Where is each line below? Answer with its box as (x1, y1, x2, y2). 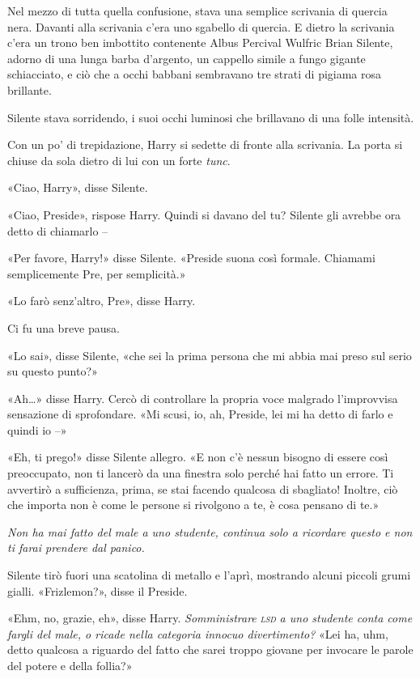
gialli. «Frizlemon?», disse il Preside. (7, 582, 188, 599)
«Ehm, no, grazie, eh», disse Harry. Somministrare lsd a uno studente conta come (7, 609, 413, 626)
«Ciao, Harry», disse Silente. (7, 179, 148, 196)
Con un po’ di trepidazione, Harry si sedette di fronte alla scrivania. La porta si (7, 136, 403, 153)
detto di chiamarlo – (7, 222, 108, 239)
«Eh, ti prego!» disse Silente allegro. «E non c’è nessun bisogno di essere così (7, 448, 388, 465)
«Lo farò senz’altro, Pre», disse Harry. (7, 292, 196, 309)
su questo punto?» (7, 363, 98, 380)
